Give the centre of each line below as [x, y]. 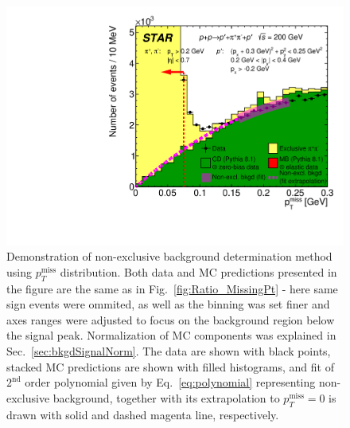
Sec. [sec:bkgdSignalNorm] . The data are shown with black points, [169, 351]
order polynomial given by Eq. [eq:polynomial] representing [170, 382]
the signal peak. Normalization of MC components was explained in [171, 335]
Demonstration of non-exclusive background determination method [169, 256]
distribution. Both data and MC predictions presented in [198, 271]
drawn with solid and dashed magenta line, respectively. [143, 414]
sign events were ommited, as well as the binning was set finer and [168, 304]
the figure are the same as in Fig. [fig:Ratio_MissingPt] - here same [172, 288]
